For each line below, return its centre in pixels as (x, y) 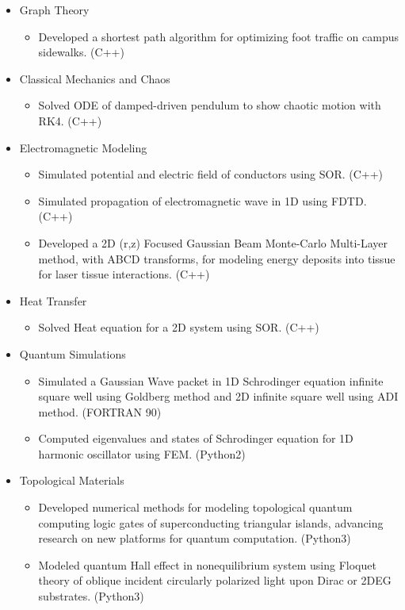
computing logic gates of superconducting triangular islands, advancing (211, 522)
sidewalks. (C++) (81, 52)
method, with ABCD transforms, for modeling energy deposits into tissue (217, 258)
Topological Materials (72, 480)
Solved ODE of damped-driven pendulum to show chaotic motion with (210, 105)
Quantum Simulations (73, 353)
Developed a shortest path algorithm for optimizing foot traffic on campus (219, 36)
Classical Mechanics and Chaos (95, 78)
